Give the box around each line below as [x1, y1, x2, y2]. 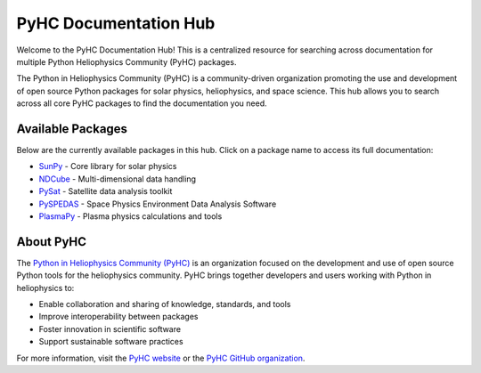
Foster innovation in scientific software [38, 323, 182, 334]
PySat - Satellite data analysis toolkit [38, 186, 173, 197]
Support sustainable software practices [38, 337, 183, 347]
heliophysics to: [16, 282, 75, 293]
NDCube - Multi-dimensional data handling [38, 174, 196, 184]
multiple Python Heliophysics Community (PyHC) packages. [16, 56, 237, 67]
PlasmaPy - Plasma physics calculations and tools [38, 210, 223, 222]
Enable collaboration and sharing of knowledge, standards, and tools [38, 299, 291, 310]
